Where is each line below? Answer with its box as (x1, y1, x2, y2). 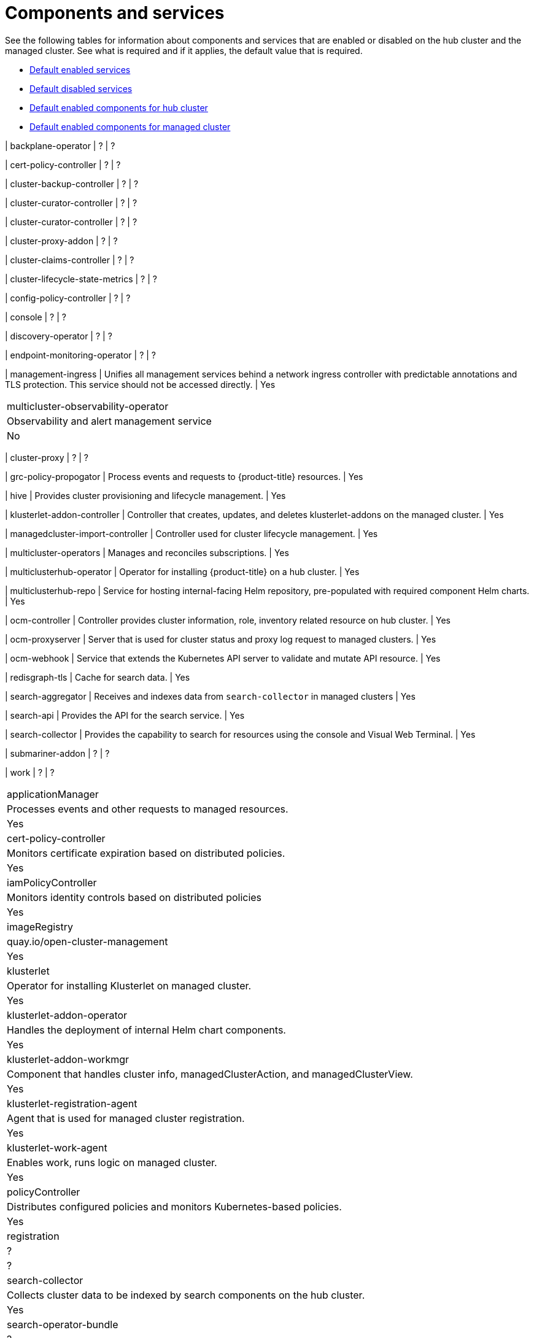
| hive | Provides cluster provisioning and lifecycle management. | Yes (5, 490, 286, 501)
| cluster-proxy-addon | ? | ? (5, 235, 118, 246)
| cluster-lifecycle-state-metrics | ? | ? (5, 273, 157, 284)
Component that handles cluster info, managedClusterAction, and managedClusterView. (7, 1067, 413, 1080)
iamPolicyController (7, 876, 97, 889)
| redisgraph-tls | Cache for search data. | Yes (5, 671, 190, 683)
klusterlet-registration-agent (7, 1097, 137, 1110)
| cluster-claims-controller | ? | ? (5, 254, 134, 265)
